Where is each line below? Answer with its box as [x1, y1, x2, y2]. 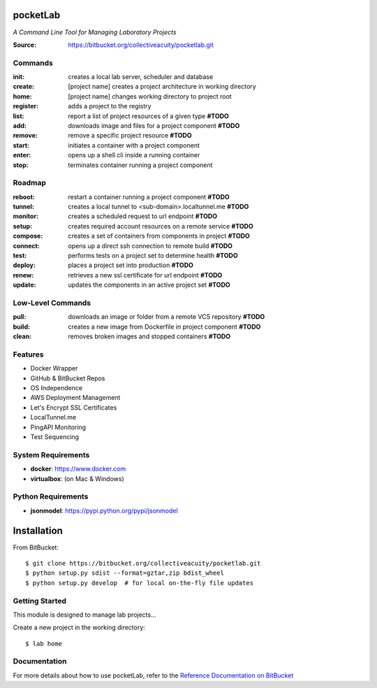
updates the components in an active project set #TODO [68, 280, 230, 289]
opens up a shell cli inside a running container [68, 151, 200, 159]
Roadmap [13, 178, 47, 188]
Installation [13, 524, 63, 536]
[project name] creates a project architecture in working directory [68, 83, 256, 91]
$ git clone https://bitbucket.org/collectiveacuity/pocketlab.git [25, 559, 261, 567]
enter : [13, 151, 31, 159]
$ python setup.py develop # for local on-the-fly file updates [25, 579, 254, 587]
